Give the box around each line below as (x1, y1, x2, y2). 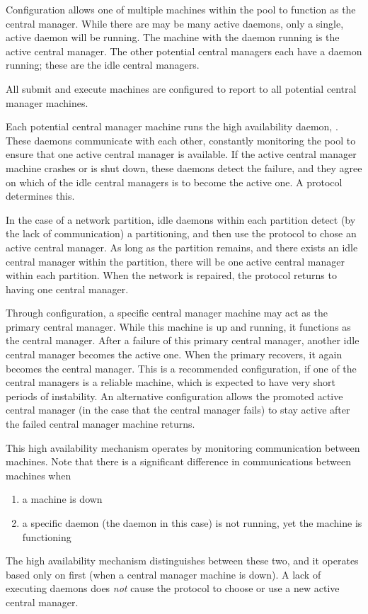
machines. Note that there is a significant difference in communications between (6, 454, 351, 469)
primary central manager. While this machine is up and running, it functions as (6, 319, 351, 334)
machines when (6, 467, 71, 482)
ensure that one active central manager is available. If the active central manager (6, 147, 357, 161)
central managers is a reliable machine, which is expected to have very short (6, 375, 335, 390)
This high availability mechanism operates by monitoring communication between (6, 440, 360, 455)
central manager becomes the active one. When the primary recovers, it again (6, 347, 343, 362)
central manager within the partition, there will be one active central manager (6, 254, 345, 268)
